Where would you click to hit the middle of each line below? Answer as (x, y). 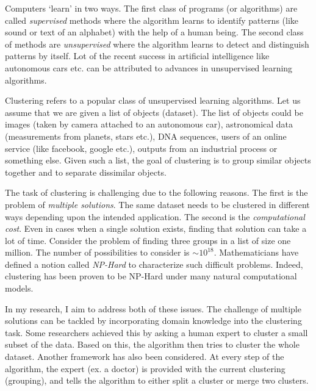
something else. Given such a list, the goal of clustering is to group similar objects (158, 160)
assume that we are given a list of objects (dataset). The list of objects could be (154, 112)
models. (19, 288)
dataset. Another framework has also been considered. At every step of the (145, 357)
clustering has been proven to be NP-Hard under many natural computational (151, 276)
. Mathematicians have (256, 252)
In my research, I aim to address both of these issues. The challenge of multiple (153, 308)
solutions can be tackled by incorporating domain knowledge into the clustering (153, 321)
